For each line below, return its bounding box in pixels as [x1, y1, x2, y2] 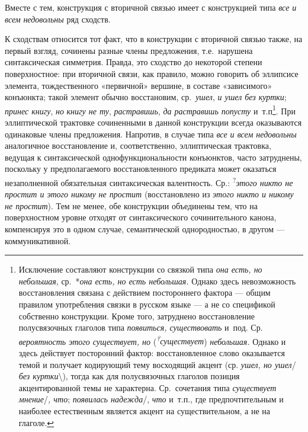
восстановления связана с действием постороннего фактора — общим [18, 286, 271, 299]
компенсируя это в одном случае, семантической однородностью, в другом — [5, 223, 285, 235]
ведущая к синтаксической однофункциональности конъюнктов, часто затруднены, [5, 151, 302, 163]
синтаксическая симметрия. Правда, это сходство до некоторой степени [5, 56, 262, 68]
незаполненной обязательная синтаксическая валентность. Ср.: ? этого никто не [5, 174, 293, 188]
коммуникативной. [5, 234, 71, 247]
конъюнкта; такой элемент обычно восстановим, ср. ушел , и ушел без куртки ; [5, 91, 287, 103]
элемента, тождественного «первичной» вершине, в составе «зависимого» [5, 79, 272, 91]
